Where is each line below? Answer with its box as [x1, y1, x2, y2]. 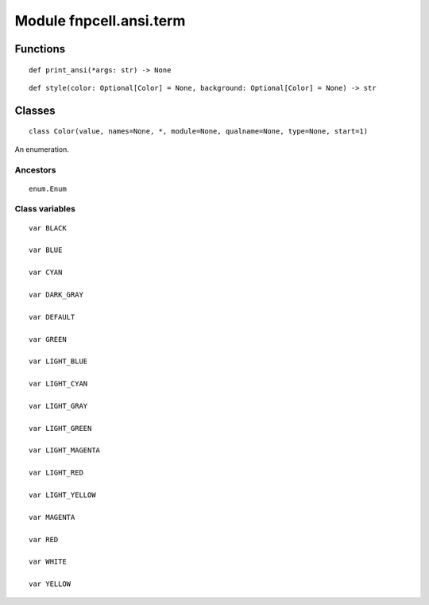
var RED [29, 535, 59, 544]
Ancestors [14, 164, 56, 175]
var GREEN [29, 335, 67, 343]
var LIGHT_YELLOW [29, 491, 96, 500]
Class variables [14, 204, 75, 215]
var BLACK [29, 223, 67, 232]
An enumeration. [14, 144, 69, 154]
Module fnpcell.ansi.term [14, 12, 186, 29]
